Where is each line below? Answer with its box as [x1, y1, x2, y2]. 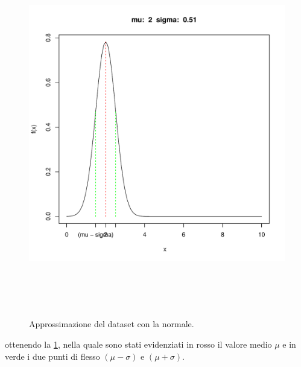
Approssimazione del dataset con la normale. [29, 318, 194, 330]
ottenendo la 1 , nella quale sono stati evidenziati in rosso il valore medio [5, 337, 272, 350]
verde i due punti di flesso [5, 349, 100, 362]
